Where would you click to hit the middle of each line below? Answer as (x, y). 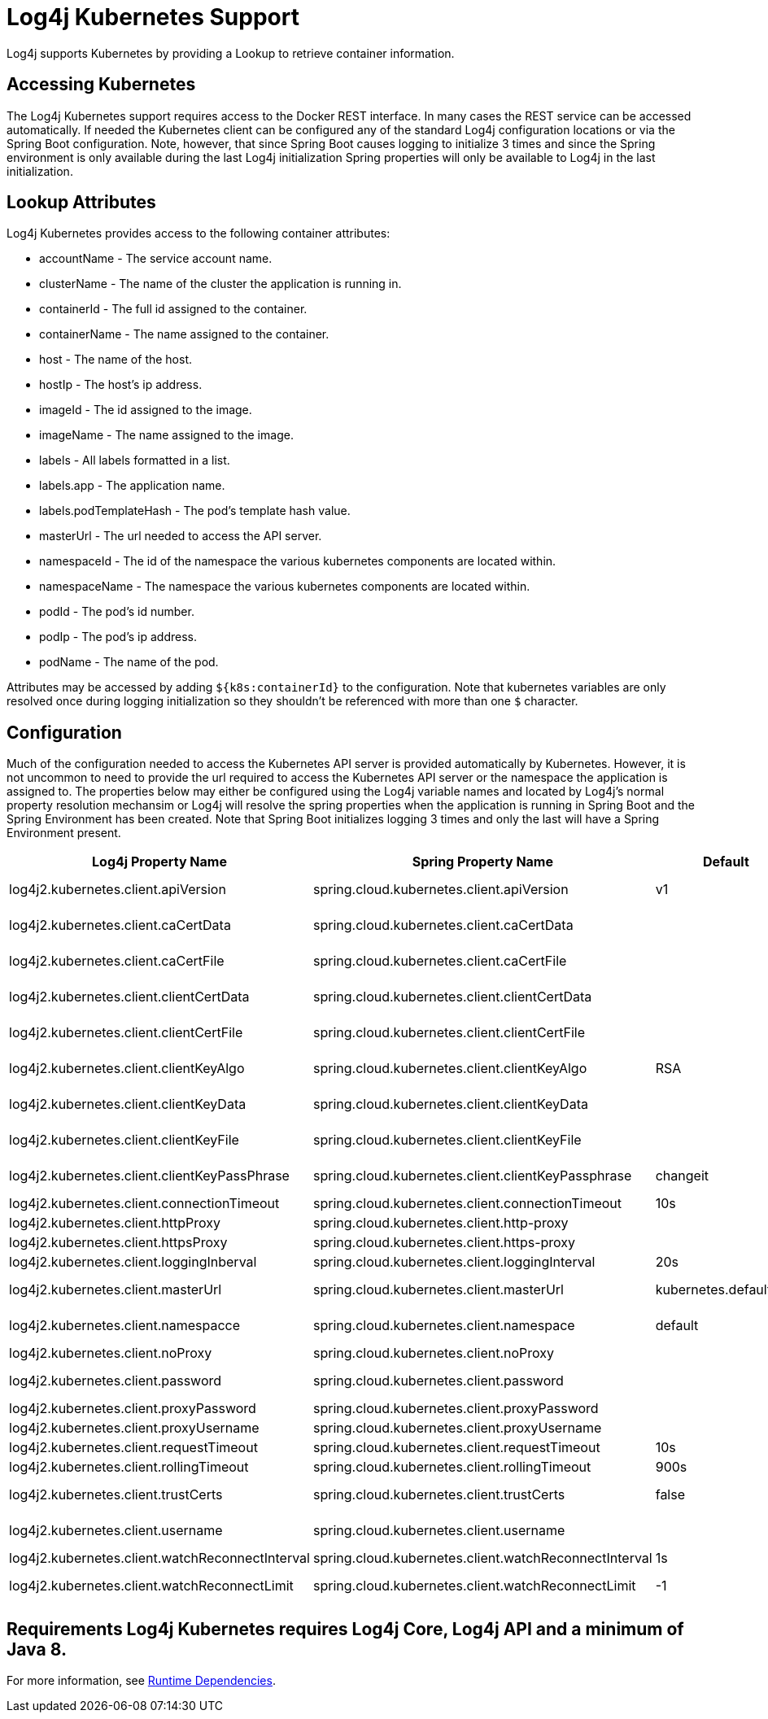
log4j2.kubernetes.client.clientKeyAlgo (127, 1069)
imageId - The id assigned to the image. (146, 410)
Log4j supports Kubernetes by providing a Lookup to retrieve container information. (231, 53)
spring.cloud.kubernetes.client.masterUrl (438, 1290)
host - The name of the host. (116, 360)
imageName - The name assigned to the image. (166, 435)
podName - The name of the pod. (129, 662)
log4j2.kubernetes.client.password (116, 1381)
